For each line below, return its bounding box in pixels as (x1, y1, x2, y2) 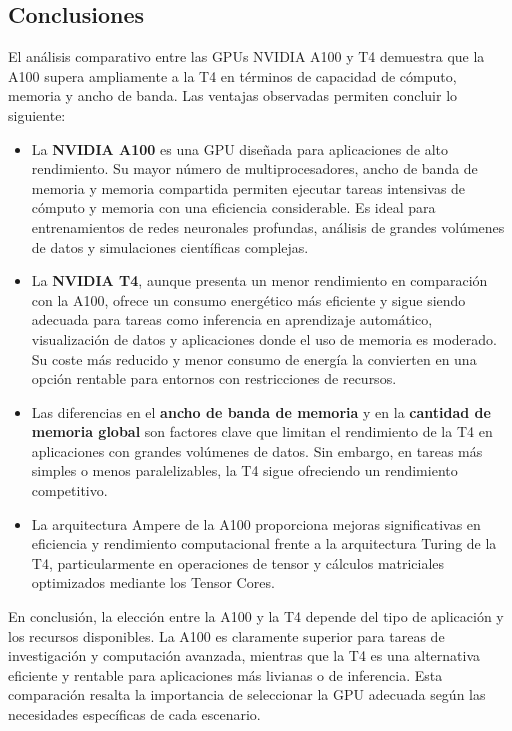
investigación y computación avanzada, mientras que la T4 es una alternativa (8, 645, 481, 666)
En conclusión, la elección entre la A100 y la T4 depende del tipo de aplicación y (8, 606, 504, 627)
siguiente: (8, 104, 66, 125)
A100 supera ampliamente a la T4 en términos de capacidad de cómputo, (8, 65, 457, 86)
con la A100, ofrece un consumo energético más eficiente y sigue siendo (31, 289, 466, 310)
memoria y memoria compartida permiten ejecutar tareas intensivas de (31, 177, 466, 198)
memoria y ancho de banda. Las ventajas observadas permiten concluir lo (8, 85, 458, 106)
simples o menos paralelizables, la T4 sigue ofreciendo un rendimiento (31, 460, 458, 481)
